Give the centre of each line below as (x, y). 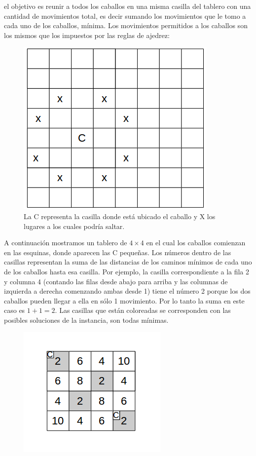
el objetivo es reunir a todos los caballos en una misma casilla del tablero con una (128, 6)
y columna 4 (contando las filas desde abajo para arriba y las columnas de (116, 281)
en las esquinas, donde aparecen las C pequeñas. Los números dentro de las (118, 252)
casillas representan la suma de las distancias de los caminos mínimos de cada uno (128, 262)
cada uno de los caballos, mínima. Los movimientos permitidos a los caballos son (126, 25)
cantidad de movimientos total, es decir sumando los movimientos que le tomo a (125, 16)
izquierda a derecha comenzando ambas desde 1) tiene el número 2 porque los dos (127, 291)
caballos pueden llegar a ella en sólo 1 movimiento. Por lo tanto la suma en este (124, 300)
